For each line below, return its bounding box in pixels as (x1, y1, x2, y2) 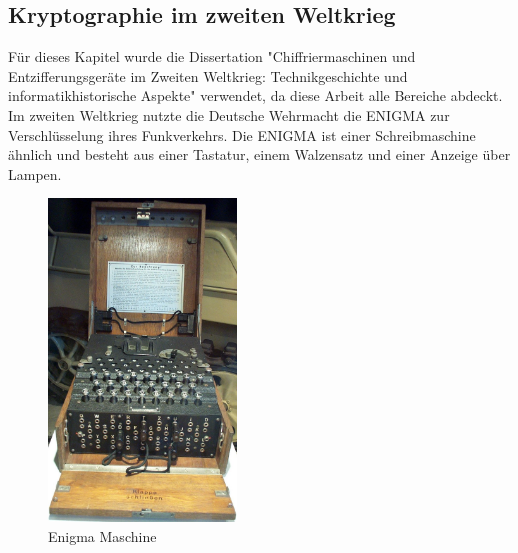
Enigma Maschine (48, 525, 157, 546)
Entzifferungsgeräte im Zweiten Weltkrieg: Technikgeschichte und (8, 65, 408, 86)
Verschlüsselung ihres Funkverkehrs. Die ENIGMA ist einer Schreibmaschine (8, 124, 476, 145)
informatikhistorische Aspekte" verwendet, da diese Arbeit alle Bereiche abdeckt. (8, 85, 503, 106)
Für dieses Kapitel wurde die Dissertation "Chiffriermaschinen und (8, 46, 416, 67)
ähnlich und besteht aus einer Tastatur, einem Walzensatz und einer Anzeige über (8, 144, 511, 165)
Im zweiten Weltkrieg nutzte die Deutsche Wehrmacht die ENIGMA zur (8, 104, 450, 125)
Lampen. (8, 163, 62, 184)
